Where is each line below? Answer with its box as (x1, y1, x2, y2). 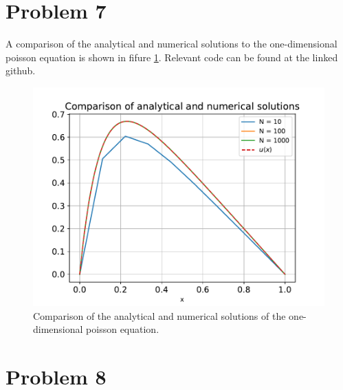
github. (5, 63, 36, 78)
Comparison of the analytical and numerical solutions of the (33, 308, 286, 323)
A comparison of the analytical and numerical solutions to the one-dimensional (5, 36, 338, 51)
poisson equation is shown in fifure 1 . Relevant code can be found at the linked (5, 50, 338, 64)
